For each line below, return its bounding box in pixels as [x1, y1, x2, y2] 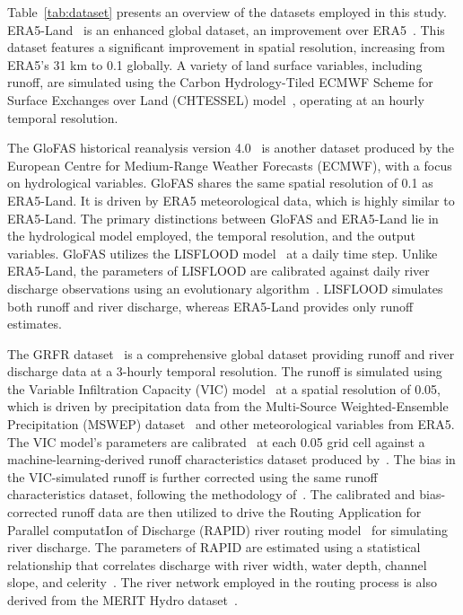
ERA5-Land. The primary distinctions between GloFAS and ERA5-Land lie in [7, 208, 439, 227]
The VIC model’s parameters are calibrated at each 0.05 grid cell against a [7, 432, 425, 451]
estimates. [7, 314, 62, 333]
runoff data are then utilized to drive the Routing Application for [61, 503, 422, 522]
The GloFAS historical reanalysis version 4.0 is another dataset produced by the [7, 138, 454, 157]
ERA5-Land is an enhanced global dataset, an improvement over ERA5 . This [7, 20, 445, 39]
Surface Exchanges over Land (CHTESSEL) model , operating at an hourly [7, 90, 424, 109]
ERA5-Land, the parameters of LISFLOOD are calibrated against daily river [7, 261, 430, 280]
